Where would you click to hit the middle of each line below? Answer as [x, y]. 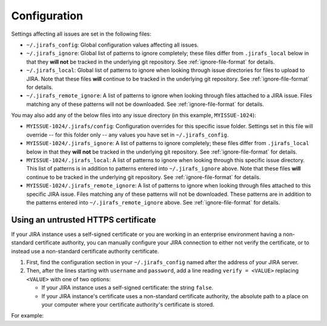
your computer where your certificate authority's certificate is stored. [128, 305]
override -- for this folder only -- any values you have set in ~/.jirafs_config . [127, 135]
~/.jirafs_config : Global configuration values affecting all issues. [113, 45]
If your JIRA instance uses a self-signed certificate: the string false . [127, 288]
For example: [28, 316]
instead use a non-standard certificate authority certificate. [85, 251]
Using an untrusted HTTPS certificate [84, 220]
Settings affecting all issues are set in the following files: [81, 34]
